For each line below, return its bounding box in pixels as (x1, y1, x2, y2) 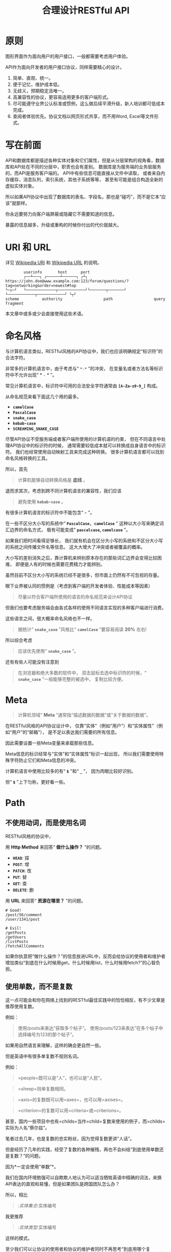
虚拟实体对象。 (5, 182, 37, 189)
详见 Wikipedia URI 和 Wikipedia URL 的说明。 (5, 259, 102, 266)
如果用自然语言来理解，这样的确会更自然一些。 (5, 1042, 104, 1048)
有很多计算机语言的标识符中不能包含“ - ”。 (5, 509, 95, 515)
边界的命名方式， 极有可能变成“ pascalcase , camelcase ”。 (9, 527, 131, 533)
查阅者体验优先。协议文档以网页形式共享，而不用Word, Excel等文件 (12, 113, 155, 119)
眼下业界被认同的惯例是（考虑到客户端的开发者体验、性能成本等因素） (5, 583, 153, 589)
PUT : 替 (12, 874, 27, 880)
